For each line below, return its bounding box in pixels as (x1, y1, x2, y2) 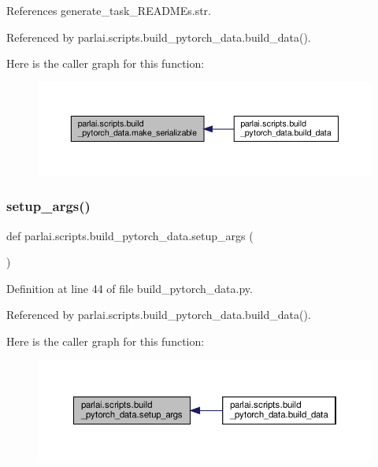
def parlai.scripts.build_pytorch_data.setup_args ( (6, 227, 254, 243)
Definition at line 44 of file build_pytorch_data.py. (6, 280, 253, 296)
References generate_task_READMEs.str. (6, 2, 211, 18)
